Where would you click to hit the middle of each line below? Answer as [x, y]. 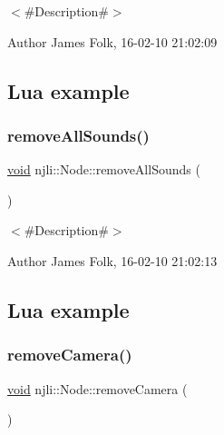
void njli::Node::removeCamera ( [97, 388]
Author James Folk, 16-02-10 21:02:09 [112, 41]
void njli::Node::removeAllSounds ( [104, 169]
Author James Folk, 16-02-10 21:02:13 [112, 260]
